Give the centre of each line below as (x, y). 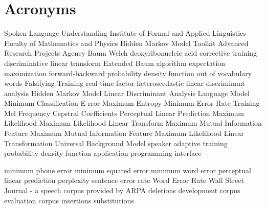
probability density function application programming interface (103, 153)
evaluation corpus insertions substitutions (69, 200)
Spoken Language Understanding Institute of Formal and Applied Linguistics (125, 33)
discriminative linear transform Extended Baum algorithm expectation (115, 63)
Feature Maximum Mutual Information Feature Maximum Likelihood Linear (124, 133)
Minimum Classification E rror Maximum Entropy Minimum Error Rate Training (132, 103)
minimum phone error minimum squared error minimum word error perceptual (128, 170)
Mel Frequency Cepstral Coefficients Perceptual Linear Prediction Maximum (124, 113)
